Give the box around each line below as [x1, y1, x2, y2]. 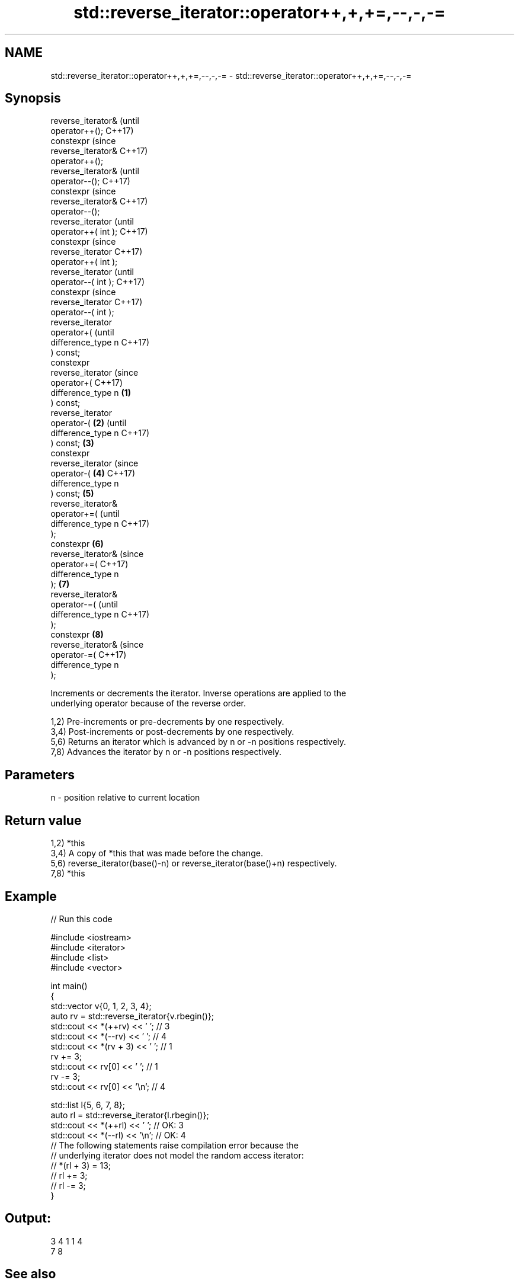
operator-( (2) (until [50, 418, 127, 428]
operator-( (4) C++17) [50, 468, 136, 479]
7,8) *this [50, 868, 85, 879]
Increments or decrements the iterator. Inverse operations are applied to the [50, 688, 347, 699]
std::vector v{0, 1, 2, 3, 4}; [50, 1000, 152, 1011]
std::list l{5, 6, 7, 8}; [50, 1099, 125, 1110]
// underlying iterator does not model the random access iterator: [50, 1150, 304, 1160]
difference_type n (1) [50, 388, 132, 398]
